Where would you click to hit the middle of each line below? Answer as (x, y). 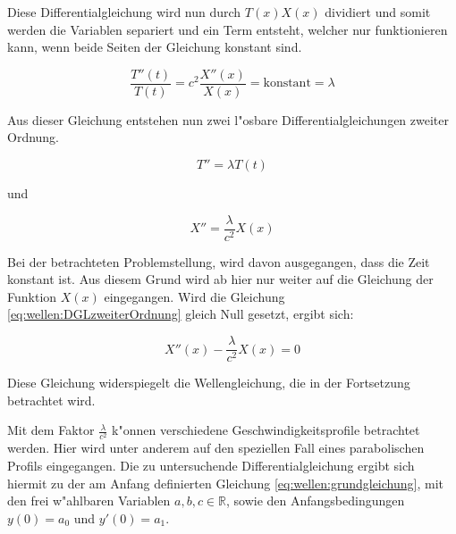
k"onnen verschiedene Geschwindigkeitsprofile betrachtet (266, 430)
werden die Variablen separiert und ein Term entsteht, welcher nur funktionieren (228, 29)
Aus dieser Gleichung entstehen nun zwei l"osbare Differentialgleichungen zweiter (228, 119)
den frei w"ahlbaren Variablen (89, 501)
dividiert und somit (378, 12)
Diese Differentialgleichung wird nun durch (124, 12)
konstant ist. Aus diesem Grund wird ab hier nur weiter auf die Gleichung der (220, 279)
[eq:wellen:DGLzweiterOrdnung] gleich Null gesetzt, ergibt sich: (181, 314)
